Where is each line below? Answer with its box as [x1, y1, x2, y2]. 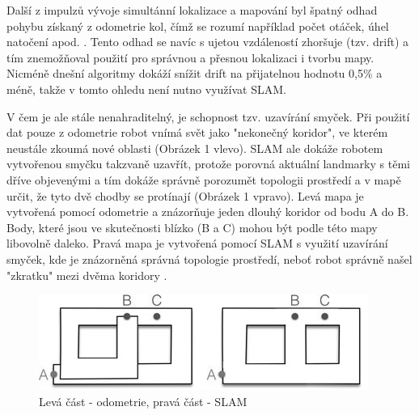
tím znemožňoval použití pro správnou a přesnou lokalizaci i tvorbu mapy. [6, 49, 375, 66]
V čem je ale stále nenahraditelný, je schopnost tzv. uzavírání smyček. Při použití [6, 108, 410, 125]
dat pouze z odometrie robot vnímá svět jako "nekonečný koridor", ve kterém [6, 124, 388, 141]
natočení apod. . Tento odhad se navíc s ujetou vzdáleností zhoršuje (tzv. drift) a [6, 33, 409, 50]
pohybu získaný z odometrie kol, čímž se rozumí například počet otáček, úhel [6, 17, 389, 34]
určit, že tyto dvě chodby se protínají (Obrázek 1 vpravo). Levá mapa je [6, 187, 364, 204]
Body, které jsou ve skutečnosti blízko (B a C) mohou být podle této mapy [6, 218, 378, 235]
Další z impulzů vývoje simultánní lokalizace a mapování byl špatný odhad [6, 2, 378, 18]
